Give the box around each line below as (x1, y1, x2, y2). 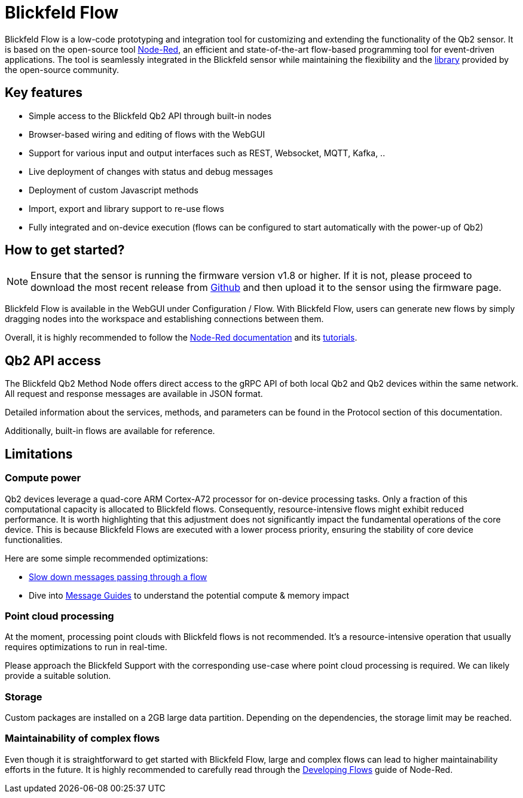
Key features (5, 85, 82, 101)
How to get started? (5, 242, 125, 258)
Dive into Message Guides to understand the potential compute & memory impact (29, 590, 350, 600)
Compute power (5, 472, 81, 484)
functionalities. (5, 534, 63, 545)
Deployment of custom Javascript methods (29, 184, 198, 195)
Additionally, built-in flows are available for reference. (5, 426, 215, 436)
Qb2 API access (5, 353, 101, 368)
